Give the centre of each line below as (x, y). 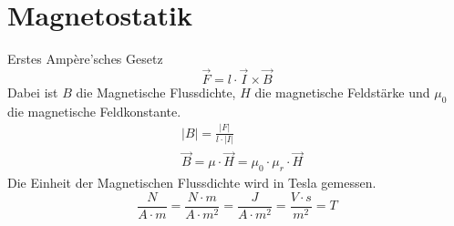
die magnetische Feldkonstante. (94, 111)
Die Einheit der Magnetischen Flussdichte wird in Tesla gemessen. (192, 183)
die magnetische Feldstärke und (342, 92)
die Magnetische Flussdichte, (156, 92)
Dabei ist (33, 92)
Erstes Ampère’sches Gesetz (85, 59)
